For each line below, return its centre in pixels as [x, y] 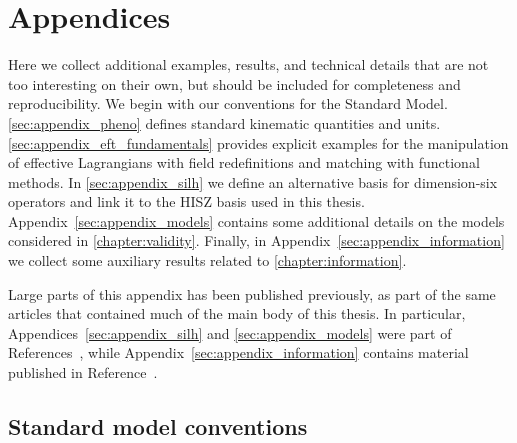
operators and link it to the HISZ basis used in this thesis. [186, 201]
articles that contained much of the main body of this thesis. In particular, [237, 313]
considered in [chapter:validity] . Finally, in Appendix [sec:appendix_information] [256, 240]
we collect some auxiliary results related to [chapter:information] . [207, 260]
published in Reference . [83, 372]
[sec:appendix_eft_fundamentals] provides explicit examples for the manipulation [258, 142]
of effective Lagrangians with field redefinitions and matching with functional [244, 162]
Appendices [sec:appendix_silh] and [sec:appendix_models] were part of [230, 332]
